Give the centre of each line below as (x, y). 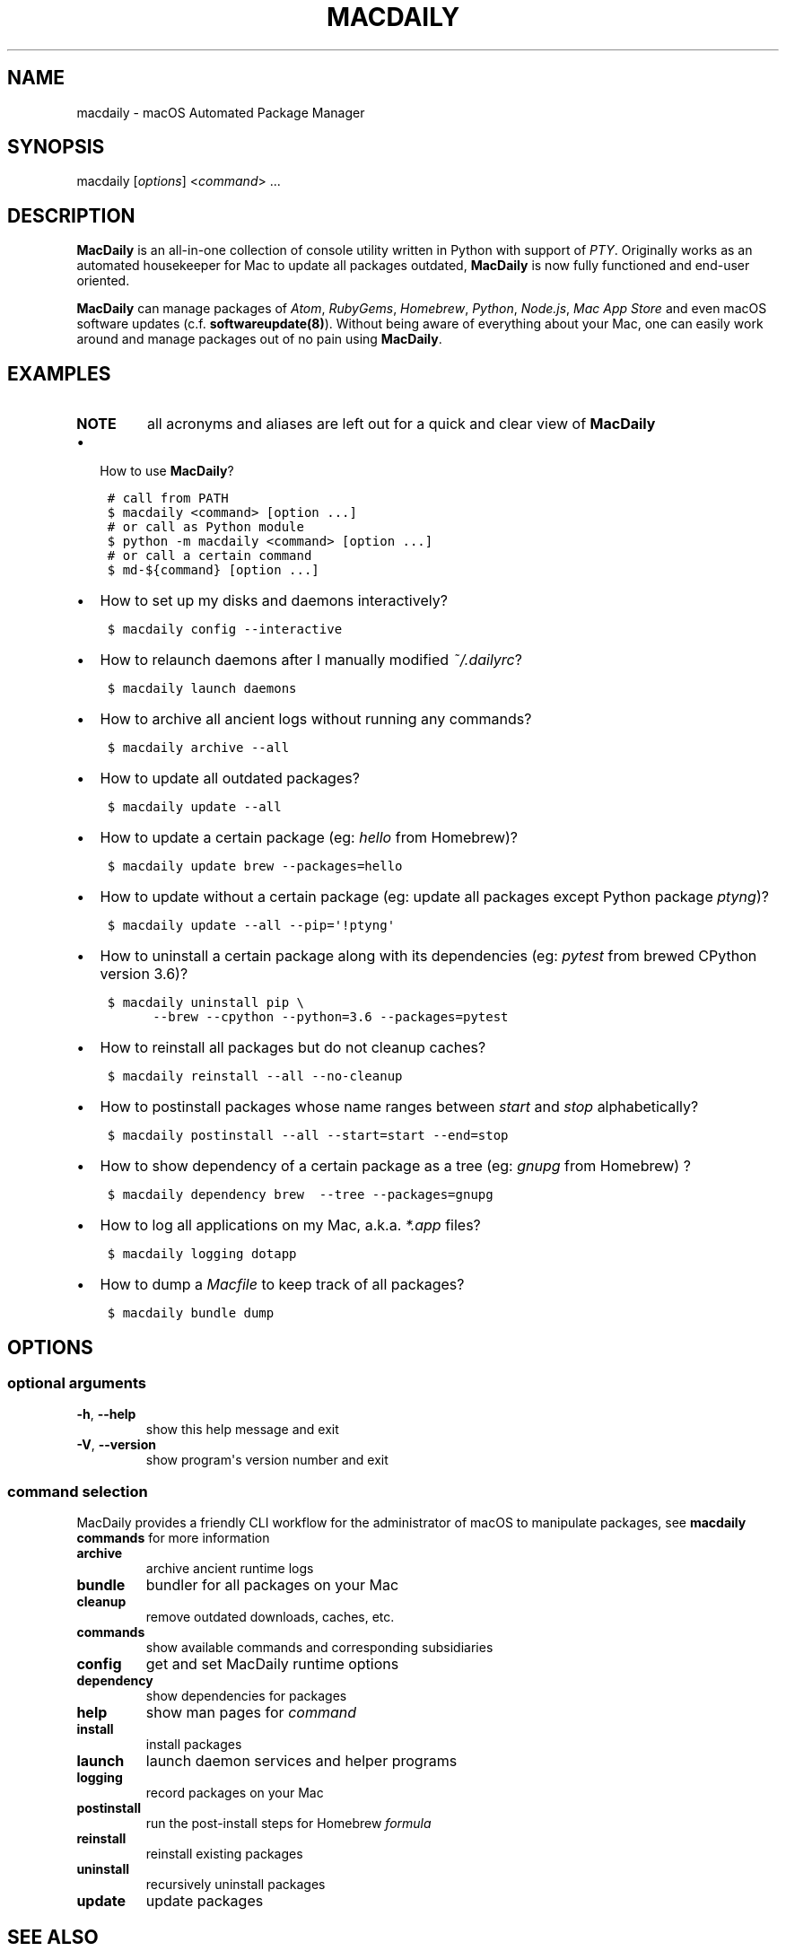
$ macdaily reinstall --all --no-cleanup (255, 1076)
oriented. (103, 281)
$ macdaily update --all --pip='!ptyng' (251, 926)
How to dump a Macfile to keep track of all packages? (282, 1285)
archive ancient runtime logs (230, 1569)
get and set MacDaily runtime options (272, 1664)
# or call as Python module (205, 527)
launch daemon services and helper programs (301, 1761)
